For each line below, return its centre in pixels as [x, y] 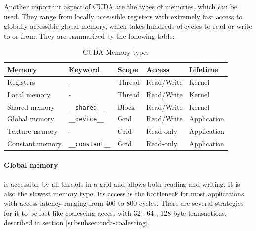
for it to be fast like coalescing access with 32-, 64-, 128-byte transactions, [115, 212]
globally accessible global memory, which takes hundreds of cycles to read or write [128, 26]
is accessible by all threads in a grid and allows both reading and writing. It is [122, 184]
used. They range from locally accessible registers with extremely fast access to [123, 16]
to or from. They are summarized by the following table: [89, 35]
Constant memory [35, 143]
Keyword [84, 69]
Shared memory [31, 106]
